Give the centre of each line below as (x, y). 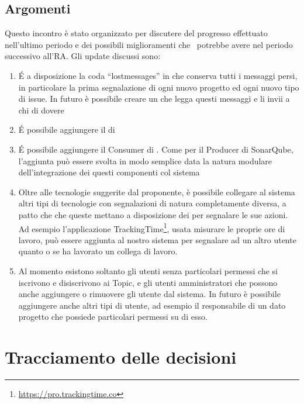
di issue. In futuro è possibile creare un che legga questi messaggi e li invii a (154, 99)
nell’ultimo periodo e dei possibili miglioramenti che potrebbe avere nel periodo (149, 44)
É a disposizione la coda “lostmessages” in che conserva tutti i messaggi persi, (158, 75)
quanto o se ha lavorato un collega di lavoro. (98, 251)
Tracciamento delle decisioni (121, 357)
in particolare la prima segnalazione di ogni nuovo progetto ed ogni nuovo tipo (159, 87)
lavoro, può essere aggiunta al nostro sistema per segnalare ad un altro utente (157, 239)
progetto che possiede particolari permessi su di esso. (113, 317)
